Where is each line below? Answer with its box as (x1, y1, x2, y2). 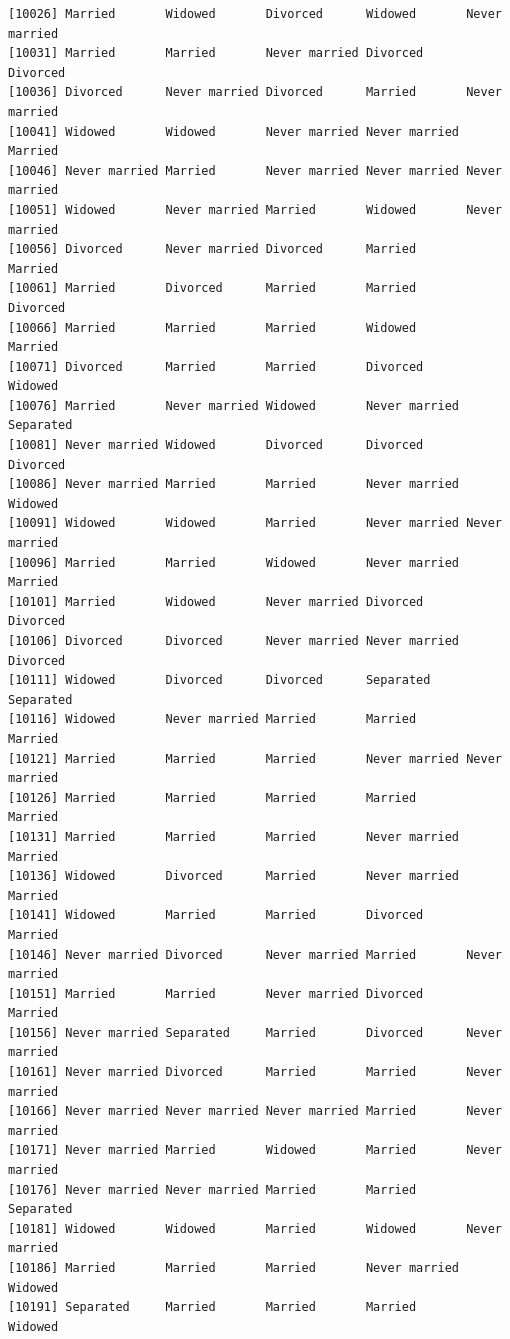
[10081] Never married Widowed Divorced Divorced (8, 438, 424, 453)
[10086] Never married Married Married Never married (8, 477, 460, 492)
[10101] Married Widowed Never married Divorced (8, 594, 424, 609)
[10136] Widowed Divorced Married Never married (8, 869, 460, 884)
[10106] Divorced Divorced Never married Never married (8, 634, 460, 648)
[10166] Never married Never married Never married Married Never (8, 1104, 502, 1119)
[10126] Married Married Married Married (8, 790, 417, 805)
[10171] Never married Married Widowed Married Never (8, 1143, 502, 1158)
